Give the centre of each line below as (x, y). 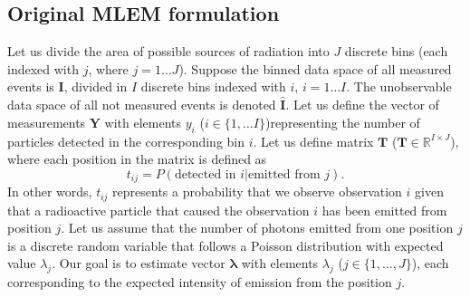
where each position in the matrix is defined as (137, 159)
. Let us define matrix (313, 141)
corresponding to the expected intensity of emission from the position (200, 282)
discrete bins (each (396, 51)
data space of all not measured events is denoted (142, 105)
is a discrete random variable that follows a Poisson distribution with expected (225, 245)
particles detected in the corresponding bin (126, 141)
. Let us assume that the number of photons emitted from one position (257, 228)
